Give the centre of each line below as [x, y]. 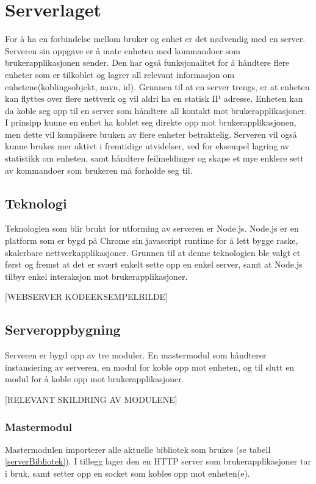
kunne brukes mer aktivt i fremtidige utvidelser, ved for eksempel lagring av [147, 146]
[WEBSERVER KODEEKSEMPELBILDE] [87, 297]
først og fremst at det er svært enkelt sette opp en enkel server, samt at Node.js [154, 264]
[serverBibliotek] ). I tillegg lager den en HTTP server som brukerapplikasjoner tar [158, 461]
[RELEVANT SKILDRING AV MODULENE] [91, 399]
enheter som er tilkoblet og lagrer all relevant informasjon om [120, 74]
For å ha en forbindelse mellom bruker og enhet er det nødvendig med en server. [155, 39]
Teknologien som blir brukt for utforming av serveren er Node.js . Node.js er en [152, 228]
